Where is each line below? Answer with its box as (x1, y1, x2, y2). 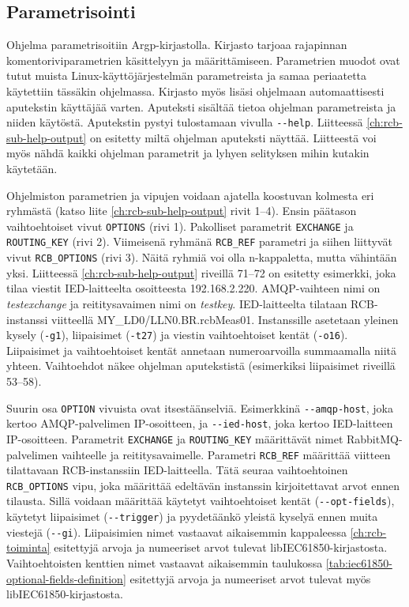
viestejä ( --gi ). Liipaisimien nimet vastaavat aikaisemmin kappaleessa (6, 523, 347, 540)
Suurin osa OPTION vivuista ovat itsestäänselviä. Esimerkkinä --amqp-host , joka (6, 399, 393, 416)
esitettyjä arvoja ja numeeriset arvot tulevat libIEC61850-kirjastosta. (54, 539, 388, 556)
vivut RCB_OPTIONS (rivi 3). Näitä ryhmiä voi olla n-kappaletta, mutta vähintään (6, 249, 397, 266)
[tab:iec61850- (325, 555, 392, 571)
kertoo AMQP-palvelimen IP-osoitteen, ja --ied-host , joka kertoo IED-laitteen (6, 415, 393, 432)
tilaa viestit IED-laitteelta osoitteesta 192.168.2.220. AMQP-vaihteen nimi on (6, 280, 381, 296)
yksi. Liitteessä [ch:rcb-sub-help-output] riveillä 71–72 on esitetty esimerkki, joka (6, 264, 396, 281)
